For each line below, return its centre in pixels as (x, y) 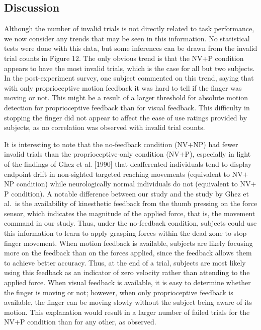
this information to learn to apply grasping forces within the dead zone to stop (125, 233)
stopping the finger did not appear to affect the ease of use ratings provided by (126, 117)
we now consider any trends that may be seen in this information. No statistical (127, 38)
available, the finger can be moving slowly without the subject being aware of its (128, 302)
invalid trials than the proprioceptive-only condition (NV (92, 154)
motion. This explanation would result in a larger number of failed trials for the (127, 312)
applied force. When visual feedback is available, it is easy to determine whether (127, 282)
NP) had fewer (216, 144)
